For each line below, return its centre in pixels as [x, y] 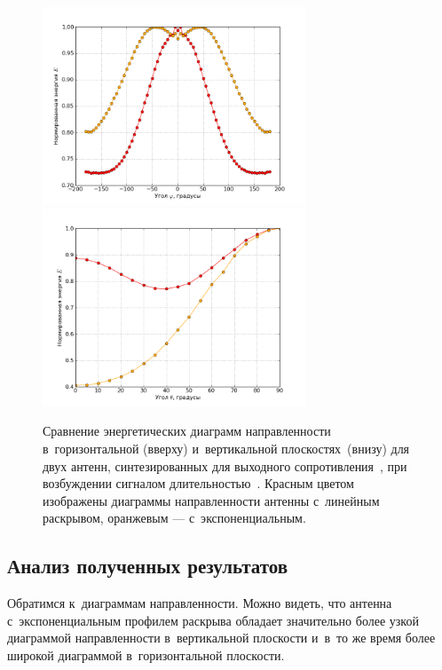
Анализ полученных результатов [148, 566]
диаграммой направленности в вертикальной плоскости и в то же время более [221, 638]
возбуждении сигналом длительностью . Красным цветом [198, 483]
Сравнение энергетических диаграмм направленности [187, 431]
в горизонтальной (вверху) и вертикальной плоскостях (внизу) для [226, 448]
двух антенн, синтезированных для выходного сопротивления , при [225, 465]
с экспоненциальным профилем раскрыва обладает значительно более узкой [213, 620]
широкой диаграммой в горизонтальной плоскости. [146, 654]
